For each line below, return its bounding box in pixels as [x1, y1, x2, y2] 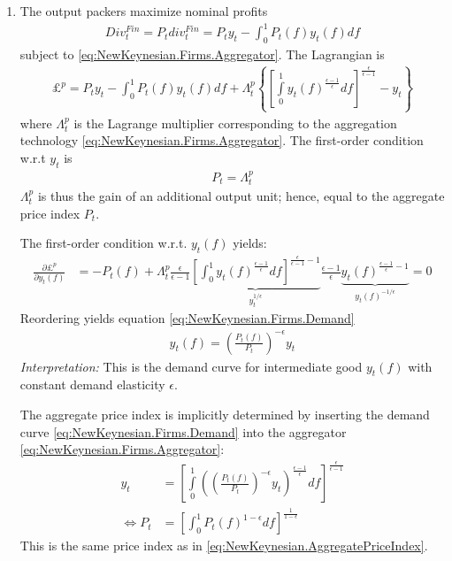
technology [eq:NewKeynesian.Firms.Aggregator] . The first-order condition [19, 131, 424, 150]
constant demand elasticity [19, 375, 165, 394]
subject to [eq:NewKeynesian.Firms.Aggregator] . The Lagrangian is [19, 44, 385, 63]
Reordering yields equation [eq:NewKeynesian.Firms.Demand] [19, 309, 355, 327]
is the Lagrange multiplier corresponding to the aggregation [73, 113, 397, 132]
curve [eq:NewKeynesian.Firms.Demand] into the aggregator [19, 422, 347, 441]
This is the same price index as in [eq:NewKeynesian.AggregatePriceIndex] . [19, 536, 428, 555]
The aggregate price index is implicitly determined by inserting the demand [19, 404, 430, 423]
